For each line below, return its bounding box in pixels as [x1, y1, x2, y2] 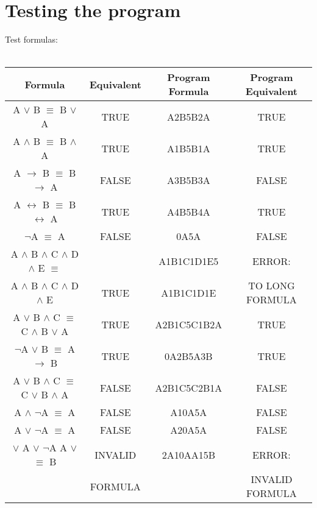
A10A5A [170, 405, 207, 420]
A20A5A [170, 423, 207, 437]
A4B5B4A [167, 204, 210, 219]
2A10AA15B [162, 447, 216, 462]
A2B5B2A [167, 109, 210, 124]
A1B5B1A [167, 141, 210, 155]
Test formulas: [5, 33, 58, 46]
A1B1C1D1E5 [158, 253, 219, 268]
